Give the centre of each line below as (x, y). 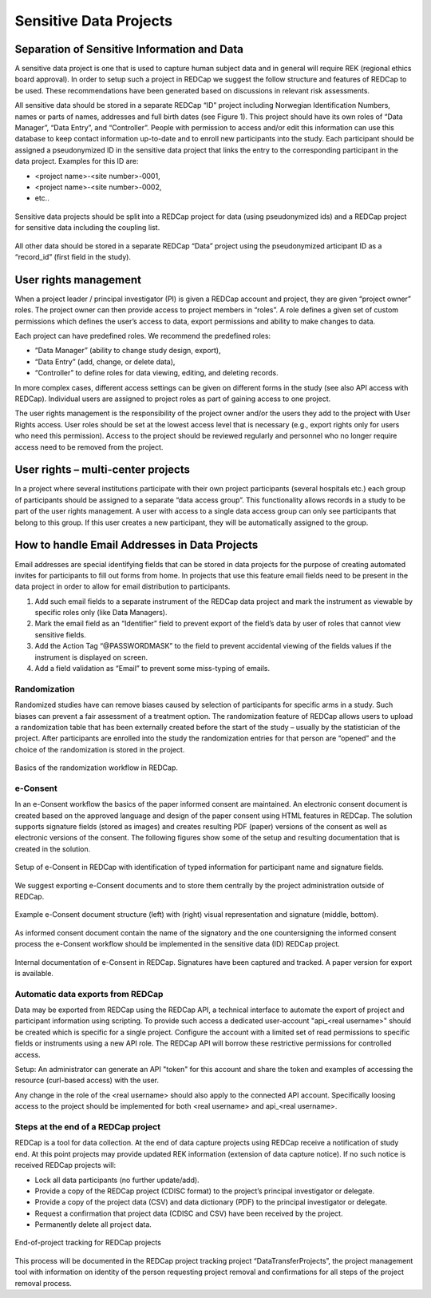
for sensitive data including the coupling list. (87, 228)
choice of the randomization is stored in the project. (100, 749)
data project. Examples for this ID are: (77, 161)
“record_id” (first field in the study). (73, 256)
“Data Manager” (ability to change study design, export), (128, 351)
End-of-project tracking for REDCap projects (88, 1243)
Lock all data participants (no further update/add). (117, 1180)
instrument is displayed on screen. (91, 657)
